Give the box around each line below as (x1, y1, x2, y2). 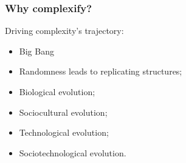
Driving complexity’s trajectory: (5, 24, 124, 37)
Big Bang (19, 44, 54, 57)
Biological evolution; (19, 85, 95, 98)
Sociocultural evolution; (19, 105, 108, 118)
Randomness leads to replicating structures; (19, 65, 182, 78)
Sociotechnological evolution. (19, 146, 126, 159)
